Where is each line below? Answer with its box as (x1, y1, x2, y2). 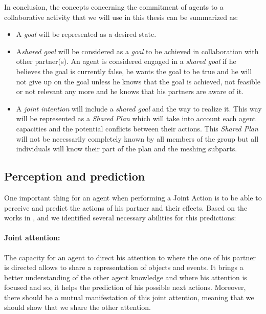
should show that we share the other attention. (4, 302, 151, 312)
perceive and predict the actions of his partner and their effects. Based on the (4, 202, 248, 213)
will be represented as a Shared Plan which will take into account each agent (16, 113, 256, 124)
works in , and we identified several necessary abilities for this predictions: (4, 212, 236, 223)
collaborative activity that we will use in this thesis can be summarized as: (4, 11, 238, 22)
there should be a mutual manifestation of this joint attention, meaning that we (4, 291, 254, 302)
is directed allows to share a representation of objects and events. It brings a (4, 262, 243, 273)
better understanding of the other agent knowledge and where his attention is (4, 272, 247, 282)
